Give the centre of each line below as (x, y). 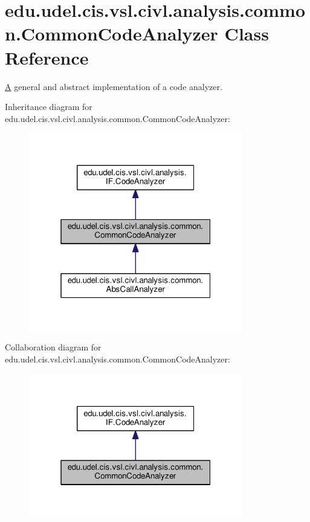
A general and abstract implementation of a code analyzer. (114, 86)
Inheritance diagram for (49, 107)
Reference (47, 57)
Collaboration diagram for (53, 347)
